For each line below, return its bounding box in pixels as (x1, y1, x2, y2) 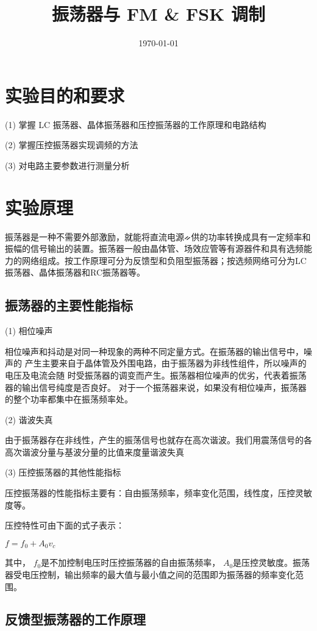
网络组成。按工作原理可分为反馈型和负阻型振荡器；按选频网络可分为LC (21, 254, 307, 266)
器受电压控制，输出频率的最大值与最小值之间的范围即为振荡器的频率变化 (5, 568, 295, 580)
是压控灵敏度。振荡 (233, 556, 310, 569)
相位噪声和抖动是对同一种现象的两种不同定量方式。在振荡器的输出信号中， (5, 344, 304, 357)
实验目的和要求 (5, 82, 125, 107)
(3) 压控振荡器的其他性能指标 (5, 466, 121, 479)
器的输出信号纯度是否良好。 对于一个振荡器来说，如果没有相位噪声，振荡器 (5, 380, 307, 393)
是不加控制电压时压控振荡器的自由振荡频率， (41, 556, 221, 569)
